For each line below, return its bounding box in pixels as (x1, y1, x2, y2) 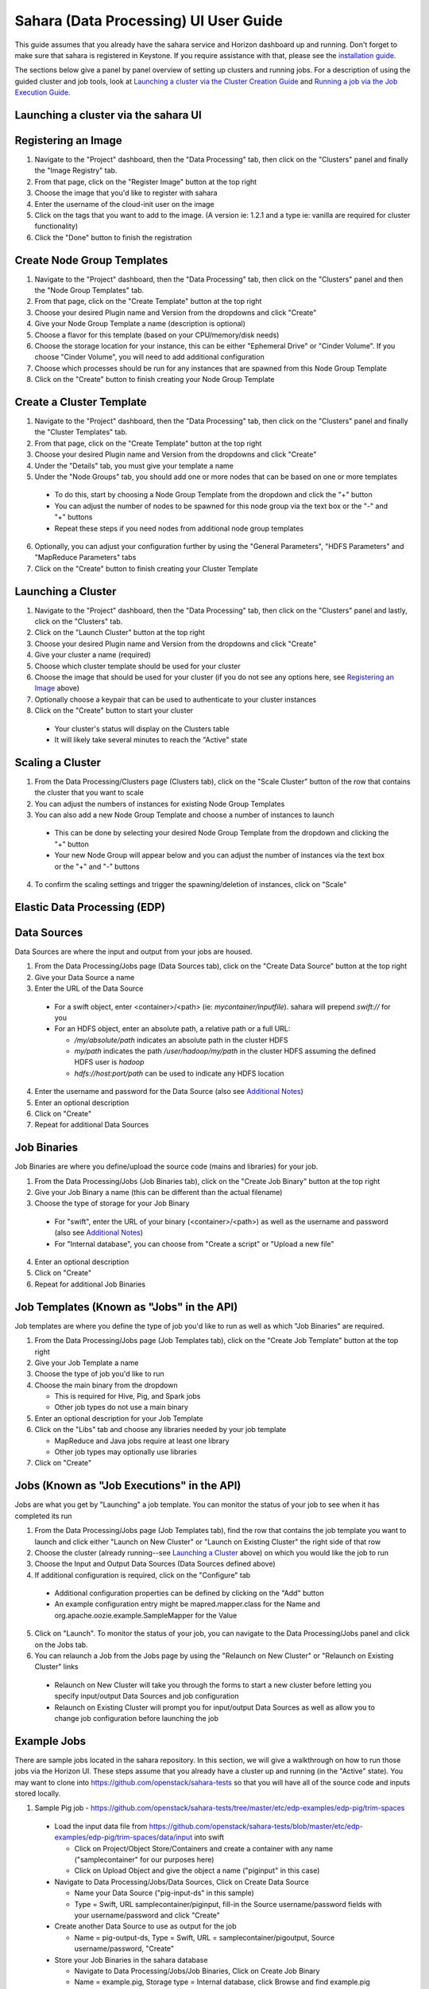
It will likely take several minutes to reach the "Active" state (54, 734, 248, 744)
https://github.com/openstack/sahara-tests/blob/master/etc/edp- (149, 1821, 363, 1831)
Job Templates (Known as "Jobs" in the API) (14, 1300, 238, 1314)
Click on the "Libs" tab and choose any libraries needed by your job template (34, 1425, 287, 1434)
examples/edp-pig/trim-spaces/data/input (54, 1832, 193, 1842)
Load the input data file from (54, 1821, 148, 1831)
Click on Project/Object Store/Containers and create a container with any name (74, 1843, 334, 1853)
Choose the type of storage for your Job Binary (34, 1198, 190, 1209)
